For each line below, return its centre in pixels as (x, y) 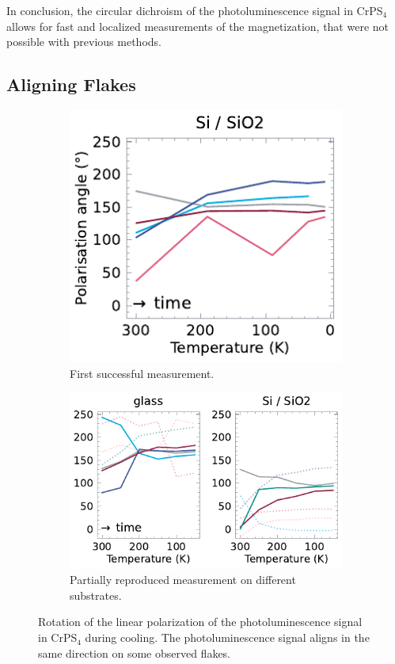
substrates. (96, 595)
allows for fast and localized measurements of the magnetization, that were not (197, 26)
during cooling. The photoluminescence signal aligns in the (227, 637)
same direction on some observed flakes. (135, 653)
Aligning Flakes (71, 84)
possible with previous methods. (84, 42)
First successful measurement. (142, 373)
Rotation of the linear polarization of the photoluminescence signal (200, 622)
